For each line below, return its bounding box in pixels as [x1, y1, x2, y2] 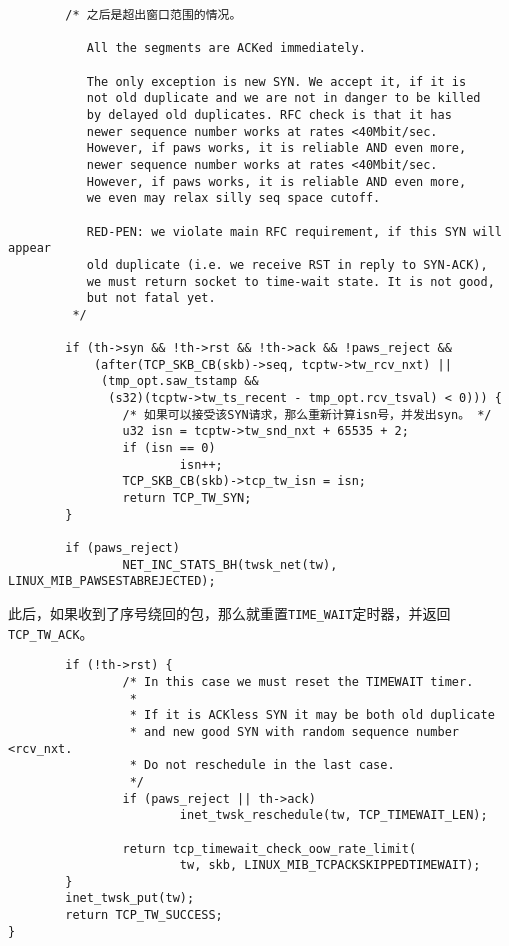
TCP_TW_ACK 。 [8, 622, 94, 643]
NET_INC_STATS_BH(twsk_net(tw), [122, 557, 338, 572]
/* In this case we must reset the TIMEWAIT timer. [122, 674, 474, 689]
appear [8, 241, 51, 256]
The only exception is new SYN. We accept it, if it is [86, 74, 467, 89]
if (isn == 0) [122, 441, 216, 456]
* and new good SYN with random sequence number [129, 724, 460, 739]
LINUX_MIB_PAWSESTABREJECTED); [8, 574, 216, 589]
